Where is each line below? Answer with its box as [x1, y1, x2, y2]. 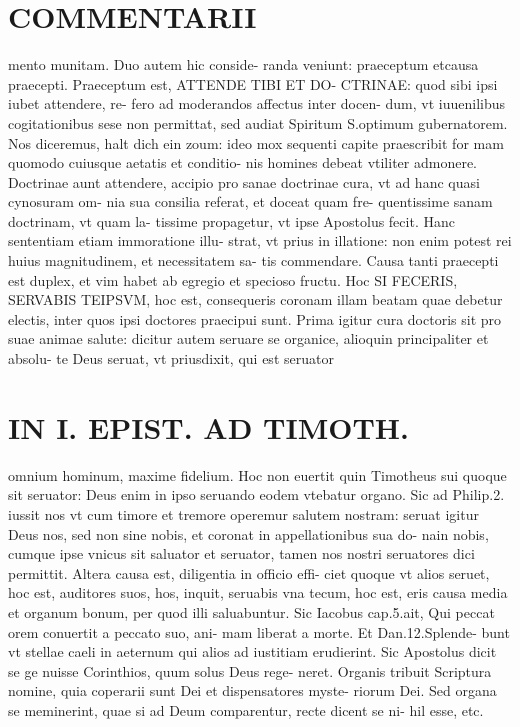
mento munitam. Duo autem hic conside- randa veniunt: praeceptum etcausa [8, 54, 479, 75]
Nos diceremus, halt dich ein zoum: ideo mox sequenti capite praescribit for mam [8, 132, 504, 153]
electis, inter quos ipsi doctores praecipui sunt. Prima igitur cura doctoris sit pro [8, 308, 502, 329]
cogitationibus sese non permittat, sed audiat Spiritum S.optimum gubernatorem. [8, 112, 508, 133]
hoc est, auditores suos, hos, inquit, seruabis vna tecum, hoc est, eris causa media [8, 582, 508, 603]
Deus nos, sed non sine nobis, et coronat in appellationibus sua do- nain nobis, [8, 523, 489, 544]
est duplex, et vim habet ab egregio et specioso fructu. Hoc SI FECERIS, [8, 269, 458, 290]
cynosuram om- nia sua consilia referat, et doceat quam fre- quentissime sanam [8, 191, 493, 212]
